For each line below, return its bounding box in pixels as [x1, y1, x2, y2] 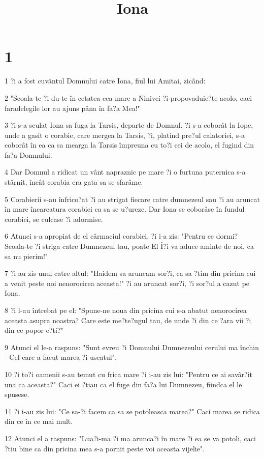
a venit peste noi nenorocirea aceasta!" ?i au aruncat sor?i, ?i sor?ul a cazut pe [5, 277, 250, 288]
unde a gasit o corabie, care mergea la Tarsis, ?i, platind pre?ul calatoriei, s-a [5, 129, 245, 140]
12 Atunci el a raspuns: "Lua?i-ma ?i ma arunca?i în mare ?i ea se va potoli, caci [5, 433, 256, 443]
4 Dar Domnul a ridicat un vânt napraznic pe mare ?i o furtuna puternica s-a [5, 166, 246, 177]
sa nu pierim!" [5, 250, 48, 261]
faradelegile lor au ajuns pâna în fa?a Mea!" [5, 102, 140, 113]
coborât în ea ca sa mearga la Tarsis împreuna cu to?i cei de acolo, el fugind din [5, 139, 254, 150]
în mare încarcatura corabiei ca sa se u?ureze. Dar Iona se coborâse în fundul [5, 204, 245, 214]
